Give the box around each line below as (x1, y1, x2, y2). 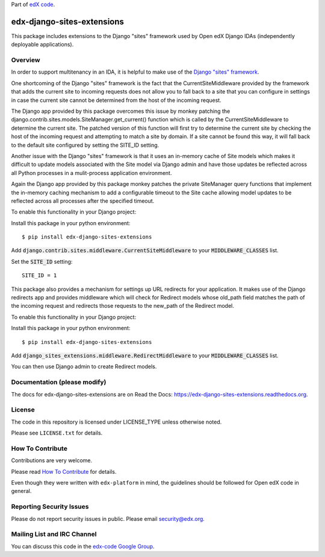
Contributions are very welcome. (11, 457, 93, 464)
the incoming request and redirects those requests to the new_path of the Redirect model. (11, 302, 234, 310)
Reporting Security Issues (11, 503, 89, 511)
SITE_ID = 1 (22, 272, 57, 279)
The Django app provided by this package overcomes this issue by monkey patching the (11, 107, 231, 115)
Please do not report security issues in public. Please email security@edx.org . (11, 515, 205, 522)
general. (11, 488, 32, 495)
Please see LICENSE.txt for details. (11, 429, 103, 437)
